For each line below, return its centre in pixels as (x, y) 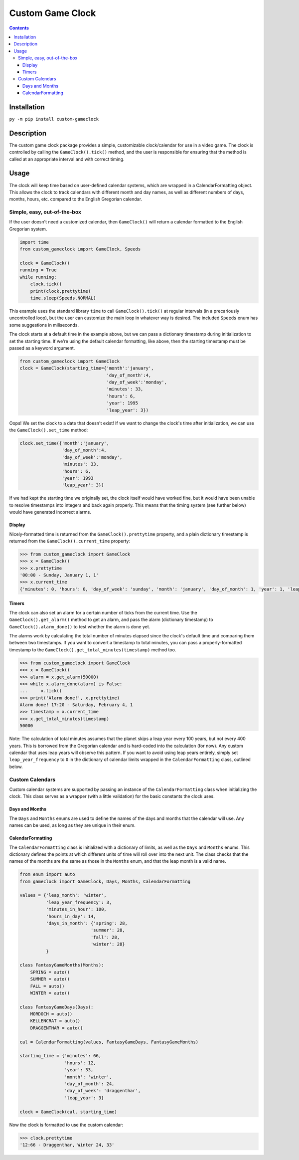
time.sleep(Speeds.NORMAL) (63, 298)
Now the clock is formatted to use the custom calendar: (66, 1125)
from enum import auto (47, 874)
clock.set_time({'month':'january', (65, 443)
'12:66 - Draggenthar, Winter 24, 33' (67, 1145)
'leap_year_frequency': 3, (79, 902)
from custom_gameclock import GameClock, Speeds (80, 249)
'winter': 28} (108, 944)
